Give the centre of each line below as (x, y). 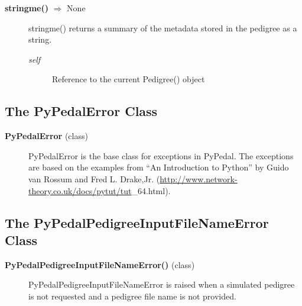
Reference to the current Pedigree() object (129, 79)
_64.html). (151, 190)
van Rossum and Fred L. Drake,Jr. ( (94, 178)
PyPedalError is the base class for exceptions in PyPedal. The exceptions (161, 155)
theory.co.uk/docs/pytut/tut (80, 190)
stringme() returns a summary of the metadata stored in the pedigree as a (163, 28)
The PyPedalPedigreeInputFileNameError (137, 222)
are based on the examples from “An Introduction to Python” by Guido (159, 167)
